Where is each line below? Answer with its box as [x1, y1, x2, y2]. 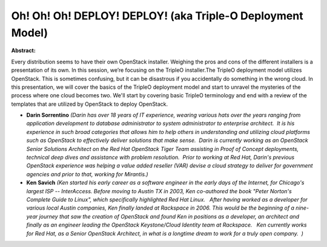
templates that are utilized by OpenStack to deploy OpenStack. [11, 100, 168, 107]
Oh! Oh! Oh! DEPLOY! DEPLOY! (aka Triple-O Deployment [11, 9, 303, 22]
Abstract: [11, 47, 36, 54]
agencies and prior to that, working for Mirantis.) [26, 170, 148, 178]
